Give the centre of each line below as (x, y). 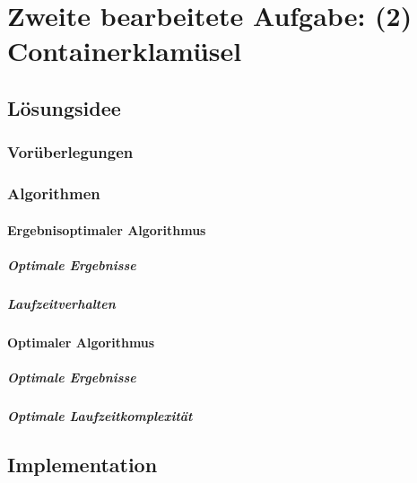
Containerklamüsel (125, 51)
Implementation (83, 464)
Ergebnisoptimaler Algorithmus (107, 229)
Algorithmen (54, 193)
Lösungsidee (64, 107)
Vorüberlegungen (70, 152)
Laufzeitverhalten (61, 303)
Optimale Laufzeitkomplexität (100, 415)
